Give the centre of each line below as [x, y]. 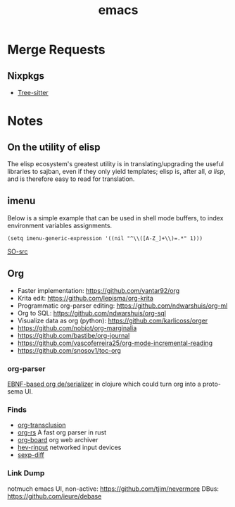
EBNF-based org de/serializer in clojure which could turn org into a [104, 384]
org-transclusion [42, 425]
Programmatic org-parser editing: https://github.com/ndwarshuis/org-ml [122, 306]
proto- [212, 384]
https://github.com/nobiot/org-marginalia [77, 328]
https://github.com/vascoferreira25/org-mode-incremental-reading [115, 343]
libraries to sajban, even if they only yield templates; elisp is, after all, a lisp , [116, 171]
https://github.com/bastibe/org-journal [74, 335]
